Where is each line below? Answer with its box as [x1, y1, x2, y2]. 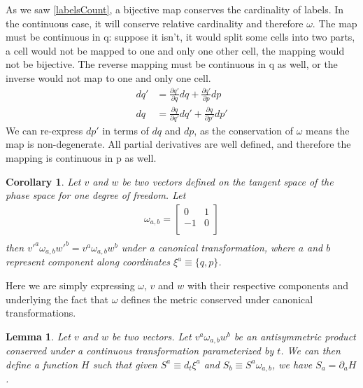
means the [306, 123, 350, 137]
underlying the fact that [6, 291, 109, 306]
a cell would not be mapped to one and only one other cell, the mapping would [6, 43, 345, 57]
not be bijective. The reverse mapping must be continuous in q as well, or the [6, 57, 338, 71]
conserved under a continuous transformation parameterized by [6, 343, 274, 358]
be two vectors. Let [111, 328, 192, 343]
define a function [6, 356, 78, 371]
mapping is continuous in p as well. [6, 151, 157, 165]
